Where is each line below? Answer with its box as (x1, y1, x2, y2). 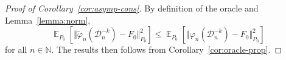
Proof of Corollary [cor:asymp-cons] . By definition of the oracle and (5, 2, 259, 14)
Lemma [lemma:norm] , (5, 13, 91, 26)
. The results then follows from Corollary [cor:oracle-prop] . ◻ (51, 43, 282, 56)
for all (5, 43, 27, 56)
